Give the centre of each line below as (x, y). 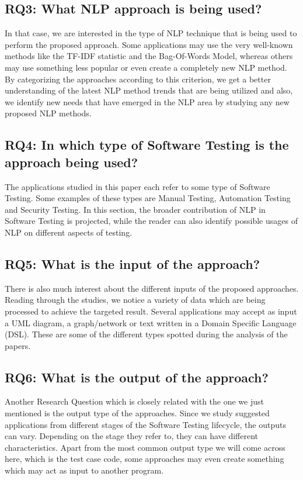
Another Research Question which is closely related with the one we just (134, 401)
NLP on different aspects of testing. (69, 232)
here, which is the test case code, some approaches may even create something (144, 459)
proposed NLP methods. (48, 113)
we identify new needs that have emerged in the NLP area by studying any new (147, 101)
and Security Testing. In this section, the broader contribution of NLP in (135, 209)
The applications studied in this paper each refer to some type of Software (137, 186)
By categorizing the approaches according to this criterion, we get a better (138, 79)
